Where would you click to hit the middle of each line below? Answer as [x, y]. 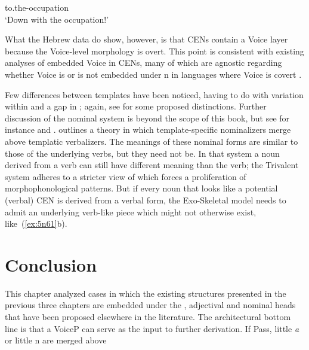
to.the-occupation [37, 7]
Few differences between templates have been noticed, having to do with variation [154, 94]
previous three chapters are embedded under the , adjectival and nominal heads [150, 305]
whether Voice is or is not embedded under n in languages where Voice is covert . [153, 74]
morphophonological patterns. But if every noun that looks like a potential [141, 188]
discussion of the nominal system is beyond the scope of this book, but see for [147, 118]
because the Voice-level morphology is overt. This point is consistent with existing [154, 51]
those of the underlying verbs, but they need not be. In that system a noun [142, 153]
